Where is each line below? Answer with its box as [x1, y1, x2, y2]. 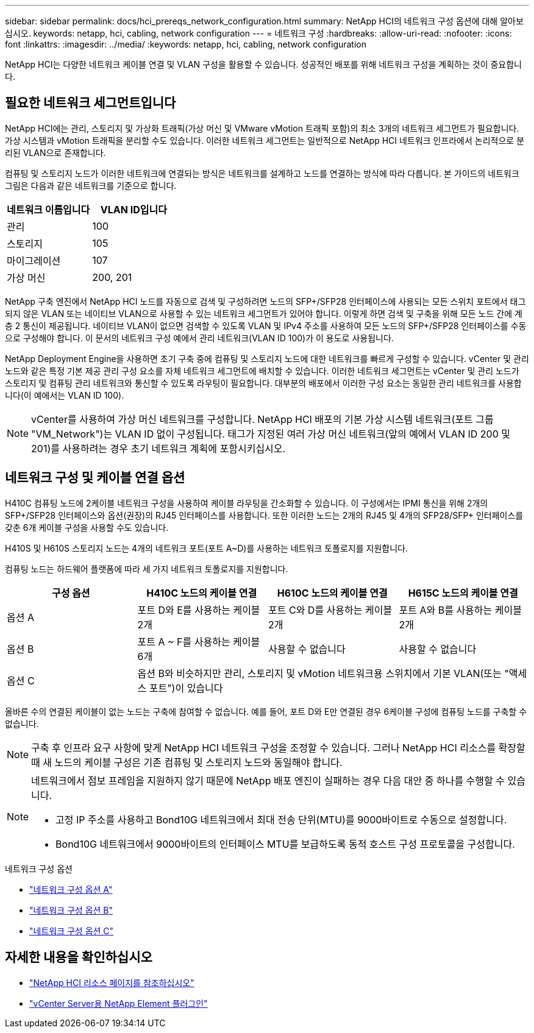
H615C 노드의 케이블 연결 [408, 586, 518, 599]
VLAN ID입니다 [100, 203, 167, 216]
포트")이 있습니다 [149, 681, 223, 694]
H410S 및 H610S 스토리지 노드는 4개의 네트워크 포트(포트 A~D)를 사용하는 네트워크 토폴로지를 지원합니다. [5, 542, 408, 553]
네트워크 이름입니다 [7, 203, 90, 216]
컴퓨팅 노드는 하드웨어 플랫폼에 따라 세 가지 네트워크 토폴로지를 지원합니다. [5, 563, 288, 574]
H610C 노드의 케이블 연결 [277, 586, 388, 599]
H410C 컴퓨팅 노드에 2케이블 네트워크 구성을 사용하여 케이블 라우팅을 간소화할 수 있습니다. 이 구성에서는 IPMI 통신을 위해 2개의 [5, 497, 488, 508]
